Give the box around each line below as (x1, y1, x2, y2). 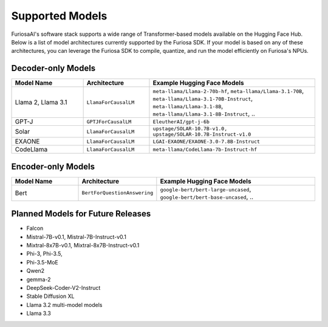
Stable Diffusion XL (26, 292, 75, 300)
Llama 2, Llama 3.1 (15, 98, 67, 106)
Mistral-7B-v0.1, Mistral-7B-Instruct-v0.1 (26, 233, 127, 240)
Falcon (26, 225, 44, 232)
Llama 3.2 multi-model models (26, 301, 103, 308)
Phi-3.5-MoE (26, 258, 59, 266)
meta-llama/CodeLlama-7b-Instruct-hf (152, 146, 258, 153)
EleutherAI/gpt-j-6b (152, 119, 210, 125)
